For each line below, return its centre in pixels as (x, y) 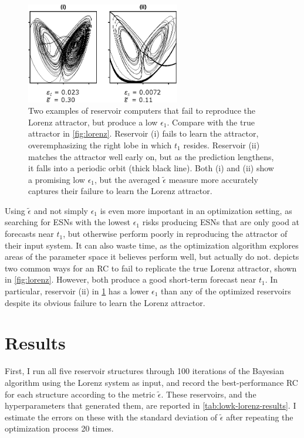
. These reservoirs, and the (209, 394)
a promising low (57, 179)
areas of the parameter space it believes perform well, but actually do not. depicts (152, 257)
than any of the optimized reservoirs (226, 291)
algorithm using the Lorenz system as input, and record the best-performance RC (151, 382)
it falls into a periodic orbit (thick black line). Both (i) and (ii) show (151, 168)
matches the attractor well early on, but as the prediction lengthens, (151, 156)
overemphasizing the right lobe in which (100, 145)
